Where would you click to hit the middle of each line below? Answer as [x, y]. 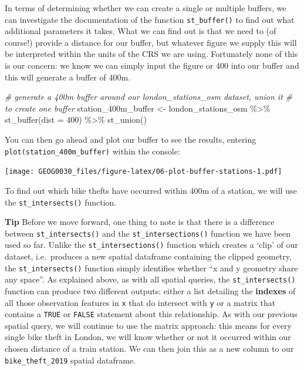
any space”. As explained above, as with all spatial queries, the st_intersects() [150, 279]
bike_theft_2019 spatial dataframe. [70, 360]
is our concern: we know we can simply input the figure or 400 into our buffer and [152, 65]
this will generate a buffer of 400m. [68, 77]
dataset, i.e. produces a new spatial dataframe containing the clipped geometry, [148, 256]
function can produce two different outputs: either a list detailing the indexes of [150, 290]
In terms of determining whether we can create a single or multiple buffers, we [146, 8]
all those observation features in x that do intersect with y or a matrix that [140, 302]
